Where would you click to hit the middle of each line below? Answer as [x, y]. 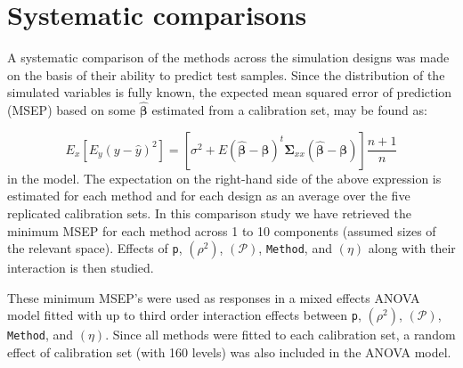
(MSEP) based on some [72, 110]
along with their [412, 248]
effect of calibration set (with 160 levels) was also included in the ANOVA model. [229, 352]
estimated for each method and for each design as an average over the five [209, 196]
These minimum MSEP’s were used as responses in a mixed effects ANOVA [214, 297]
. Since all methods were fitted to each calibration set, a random [280, 335]
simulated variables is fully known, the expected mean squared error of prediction [230, 92]
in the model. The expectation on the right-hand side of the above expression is [224, 178]
